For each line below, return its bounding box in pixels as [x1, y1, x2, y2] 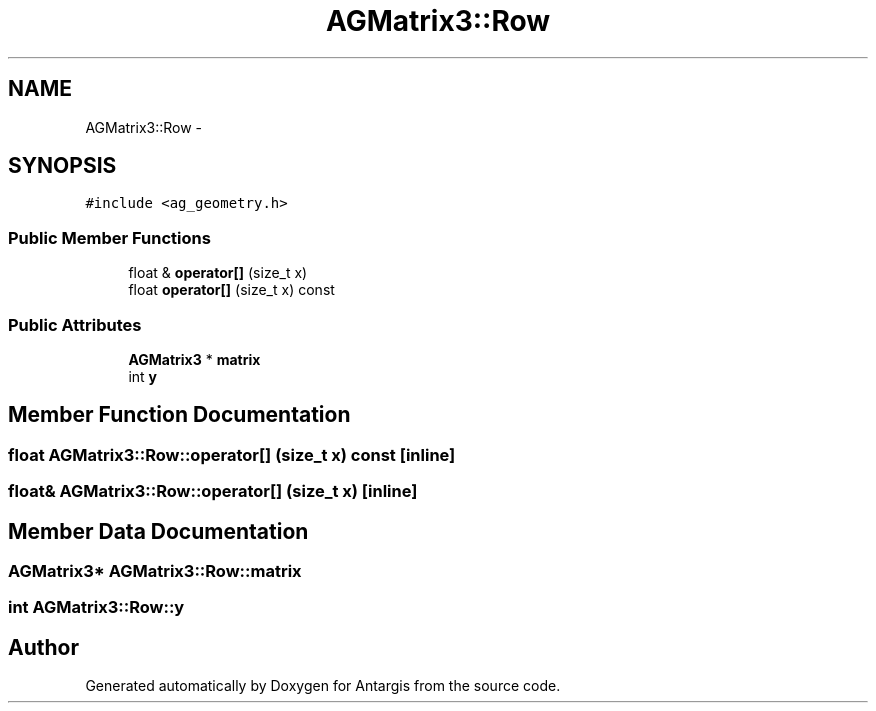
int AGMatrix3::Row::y [8, 597, 185, 618]
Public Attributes [8, 314, 142, 335]
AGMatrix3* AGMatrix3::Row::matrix [8, 561, 302, 581]
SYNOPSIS [8, 153, 117, 179]
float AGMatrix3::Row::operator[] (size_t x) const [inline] [8, 444, 456, 465]
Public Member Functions [8, 227, 211, 248]
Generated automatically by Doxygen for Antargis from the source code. [85, 677, 561, 695]
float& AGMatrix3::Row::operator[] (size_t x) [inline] [8, 481, 418, 502]
